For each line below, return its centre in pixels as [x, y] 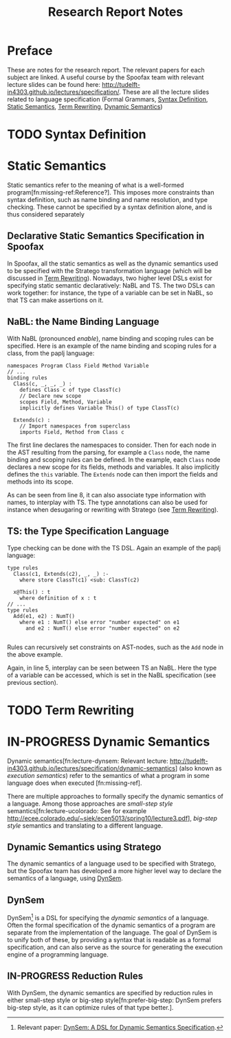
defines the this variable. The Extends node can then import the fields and [112, 474]
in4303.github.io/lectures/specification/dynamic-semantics [91, 768]
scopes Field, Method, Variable [66, 402]
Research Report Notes [115, 12]
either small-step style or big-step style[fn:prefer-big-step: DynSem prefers [114, 1000]
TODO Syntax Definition [77, 134]
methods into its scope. [40, 481]
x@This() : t [32, 592]
